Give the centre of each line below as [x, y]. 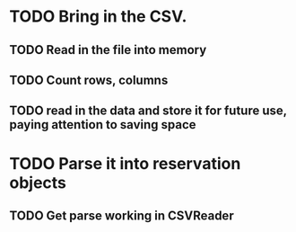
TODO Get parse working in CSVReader [122, 215]
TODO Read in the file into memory [108, 50]
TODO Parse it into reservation [125, 163]
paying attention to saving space [103, 125]
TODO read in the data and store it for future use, [148, 111]
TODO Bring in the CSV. [98, 17]
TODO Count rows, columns [89, 80]
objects [38, 183]
